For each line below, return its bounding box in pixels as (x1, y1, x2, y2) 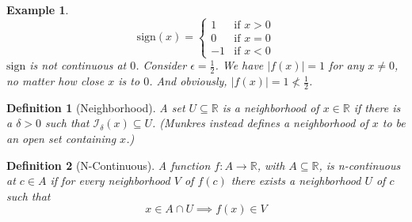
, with (257, 156, 285, 173)
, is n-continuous (319, 156, 401, 173)
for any (329, 57, 364, 73)
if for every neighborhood (50, 172, 170, 189)
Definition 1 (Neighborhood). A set (6, 99, 185, 115)
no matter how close (6, 73, 105, 89)
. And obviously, (149, 73, 227, 89)
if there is (353, 99, 401, 115)
